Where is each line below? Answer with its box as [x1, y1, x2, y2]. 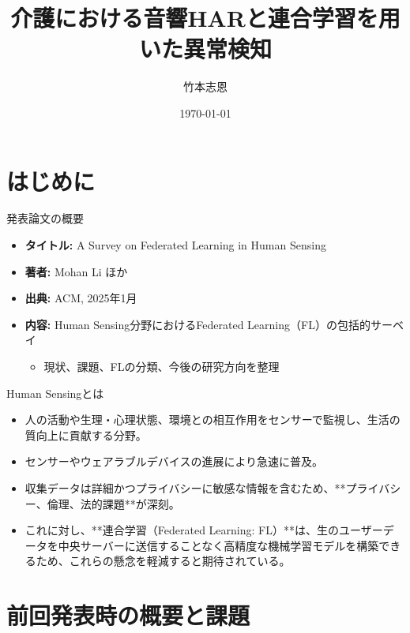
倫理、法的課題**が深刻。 [47, 495, 180, 511]
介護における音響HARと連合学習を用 [10, 2, 401, 34]
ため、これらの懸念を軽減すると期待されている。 [36, 552, 291, 569]
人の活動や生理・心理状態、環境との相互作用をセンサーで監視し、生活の [24, 411, 401, 428]
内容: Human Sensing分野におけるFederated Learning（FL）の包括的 [24, 316, 371, 332]
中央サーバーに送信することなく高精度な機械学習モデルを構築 [58, 537, 379, 553]
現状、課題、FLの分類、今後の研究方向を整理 [43, 358, 280, 374]
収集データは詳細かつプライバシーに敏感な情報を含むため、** [24, 479, 346, 496]
